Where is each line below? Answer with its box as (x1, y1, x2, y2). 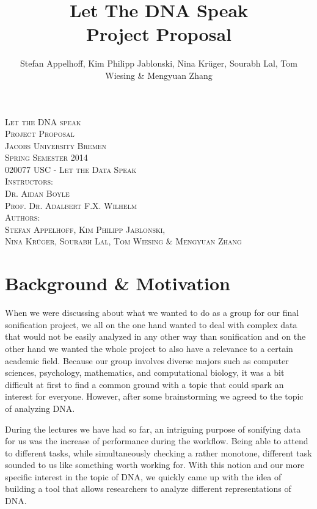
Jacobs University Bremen (5, 139, 107, 152)
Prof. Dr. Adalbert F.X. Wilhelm (5, 199, 137, 211)
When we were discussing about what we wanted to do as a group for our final (5, 306, 299, 319)
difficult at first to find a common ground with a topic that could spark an (5, 378, 284, 390)
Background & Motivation (5, 271, 231, 296)
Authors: (5, 211, 40, 224)
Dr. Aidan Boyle (5, 187, 70, 200)
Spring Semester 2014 (5, 151, 88, 164)
